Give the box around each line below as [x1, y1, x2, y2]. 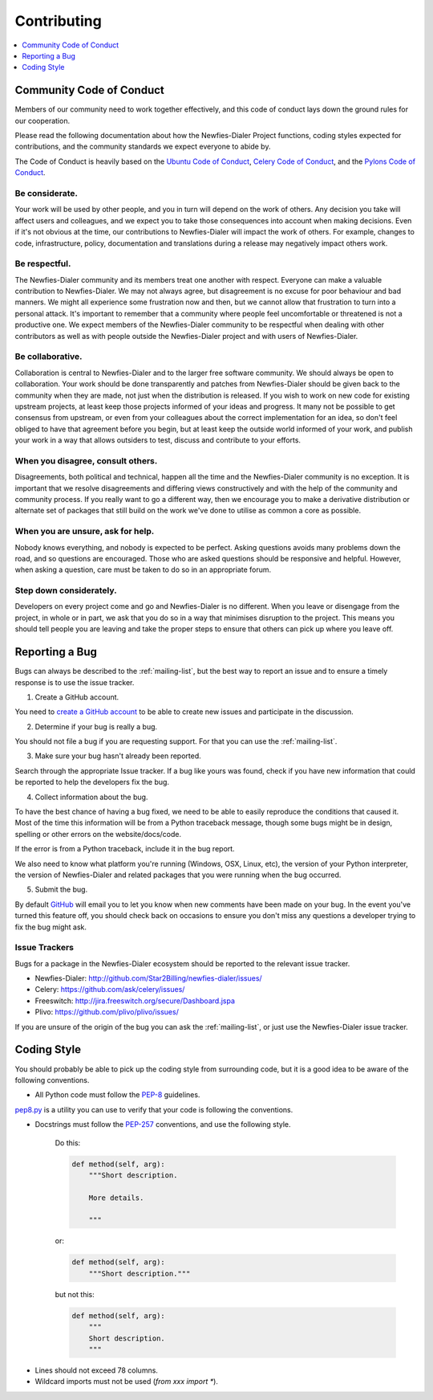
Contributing [14, 12, 102, 30]
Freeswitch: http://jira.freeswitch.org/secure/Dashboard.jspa [34, 996, 236, 1006]
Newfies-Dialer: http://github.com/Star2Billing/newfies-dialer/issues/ [34, 973, 262, 983]
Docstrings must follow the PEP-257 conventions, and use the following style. [34, 1120, 292, 1129]
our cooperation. [14, 116, 71, 125]
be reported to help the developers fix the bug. [14, 778, 170, 787]
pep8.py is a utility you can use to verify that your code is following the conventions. [14, 1104, 293, 1114]
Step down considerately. [14, 585, 117, 596]
